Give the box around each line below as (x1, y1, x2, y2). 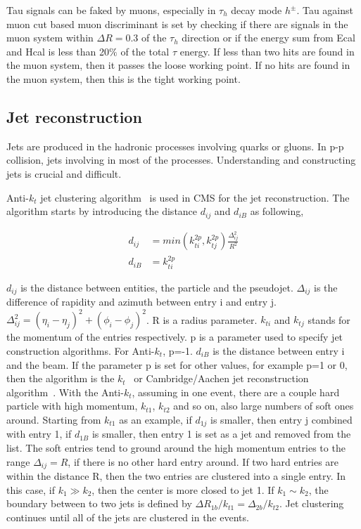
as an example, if (119, 412, 192, 426)
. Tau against (296, 3, 353, 17)
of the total (120, 44, 170, 58)
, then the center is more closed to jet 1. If (91, 482, 274, 497)
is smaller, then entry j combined (210, 412, 353, 426)
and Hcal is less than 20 (6, 44, 110, 58)
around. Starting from (6, 412, 101, 426)
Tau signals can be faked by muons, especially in (6, 3, 216, 17)
